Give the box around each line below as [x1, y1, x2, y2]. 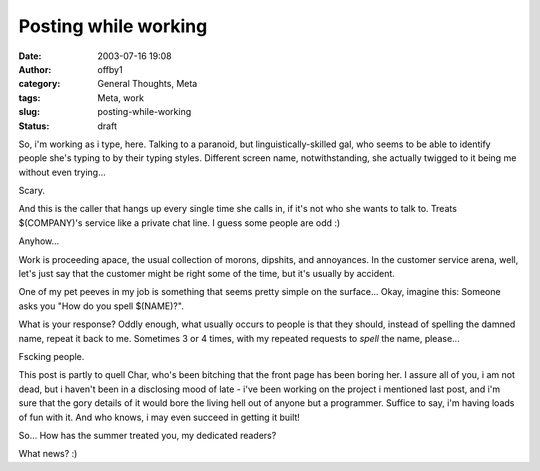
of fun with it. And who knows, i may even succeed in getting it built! [18, 411, 300, 423]
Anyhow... [18, 235, 60, 247]
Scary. [18, 185, 45, 197]
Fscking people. [18, 350, 85, 362]
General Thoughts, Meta [97, 78, 198, 90]
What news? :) [18, 448, 78, 460]
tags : [18, 91, 41, 104]
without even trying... [18, 166, 107, 178]
